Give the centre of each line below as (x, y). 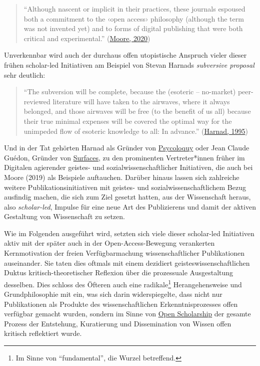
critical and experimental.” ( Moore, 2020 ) (87, 38)
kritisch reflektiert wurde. (43, 333)
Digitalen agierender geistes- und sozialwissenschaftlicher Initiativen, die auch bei (128, 167)
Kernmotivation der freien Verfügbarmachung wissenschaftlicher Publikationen (124, 253)
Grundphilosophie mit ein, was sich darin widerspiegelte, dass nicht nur (113, 294)
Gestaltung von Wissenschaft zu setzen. (64, 216)
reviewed (37, 101)
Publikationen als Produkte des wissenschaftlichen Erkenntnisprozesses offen (121, 304)
